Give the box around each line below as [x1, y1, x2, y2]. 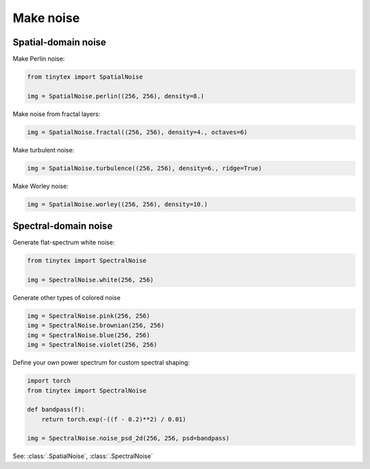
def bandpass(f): [27, 406, 86, 413]
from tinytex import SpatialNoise [27, 73, 143, 81]
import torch [27, 377, 71, 385]
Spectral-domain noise [12, 220, 113, 232]
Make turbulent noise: [12, 146, 75, 154]
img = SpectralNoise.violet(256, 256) [27, 341, 158, 349]
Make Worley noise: [12, 182, 69, 190]
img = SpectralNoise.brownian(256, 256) [27, 321, 164, 330]
